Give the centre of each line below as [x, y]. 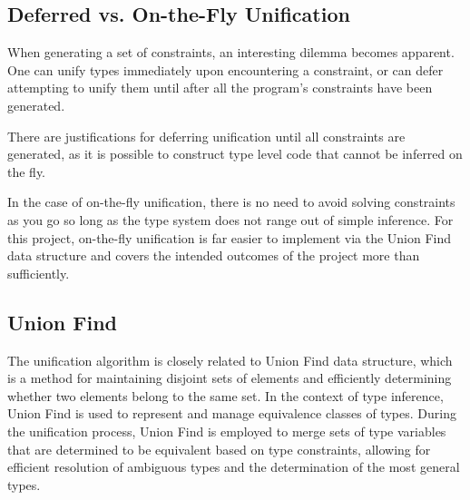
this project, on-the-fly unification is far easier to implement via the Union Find [230, 237]
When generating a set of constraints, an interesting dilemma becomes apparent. [231, 52]
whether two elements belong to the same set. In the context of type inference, [225, 395]
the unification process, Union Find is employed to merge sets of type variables [227, 431]
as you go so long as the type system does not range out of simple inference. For [230, 219]
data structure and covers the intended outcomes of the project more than [214, 255]
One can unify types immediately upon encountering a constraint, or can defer [225, 69]
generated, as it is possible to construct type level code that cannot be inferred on [235, 154]
